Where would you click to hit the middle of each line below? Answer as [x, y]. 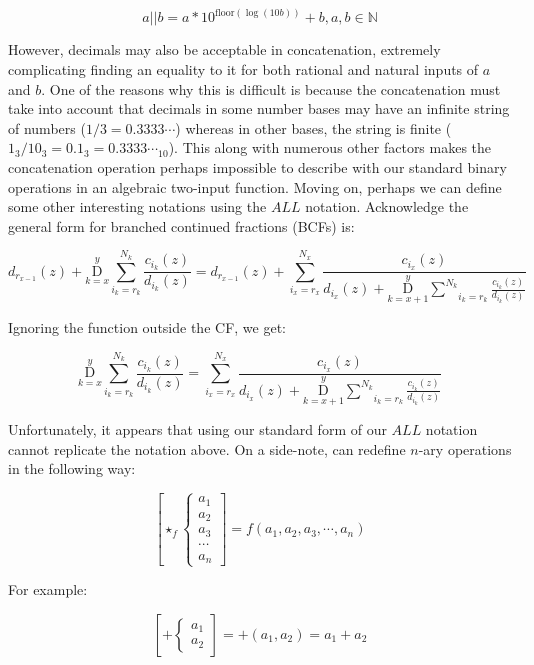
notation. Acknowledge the [387, 206]
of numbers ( [47, 127]
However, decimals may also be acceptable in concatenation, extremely [224, 49]
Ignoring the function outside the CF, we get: [147, 327]
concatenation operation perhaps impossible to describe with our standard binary [257, 167]
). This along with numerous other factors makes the [330, 147]
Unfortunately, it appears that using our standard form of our [197, 429]
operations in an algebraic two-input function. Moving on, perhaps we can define [255, 186]
